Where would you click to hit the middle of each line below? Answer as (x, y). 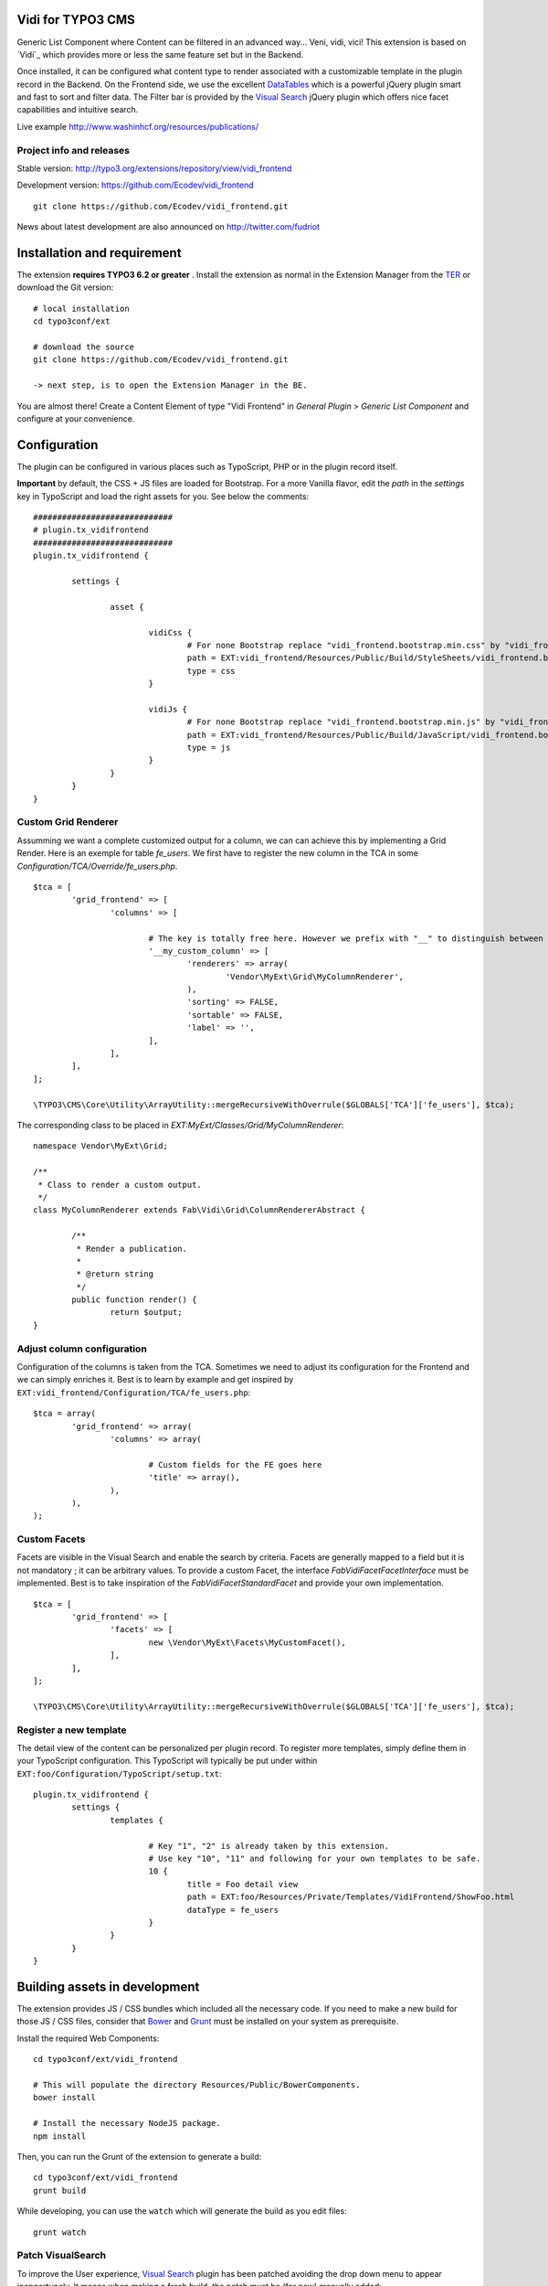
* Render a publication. (132, 1249)
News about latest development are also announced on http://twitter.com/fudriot (168, 227)
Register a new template (72, 1730)
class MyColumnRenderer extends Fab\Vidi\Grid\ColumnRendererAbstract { (199, 1210)
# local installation (81, 308)
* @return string (115, 1274)
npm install (60, 2136)
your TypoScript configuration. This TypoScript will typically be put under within (167, 1761)
